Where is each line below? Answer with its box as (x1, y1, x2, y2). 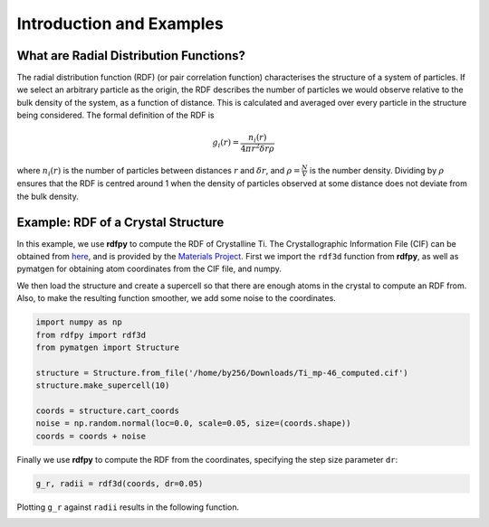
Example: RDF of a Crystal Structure (16, 214, 225, 230)
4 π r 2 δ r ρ (240, 142, 275, 154)
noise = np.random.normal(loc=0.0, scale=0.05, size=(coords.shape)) (35, 419, 351, 428)
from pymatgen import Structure (35, 342, 180, 353)
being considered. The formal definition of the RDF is (16, 109, 215, 121)
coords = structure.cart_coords (35, 405, 180, 416)
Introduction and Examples (16, 14, 224, 33)
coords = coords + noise (35, 430, 147, 441)
